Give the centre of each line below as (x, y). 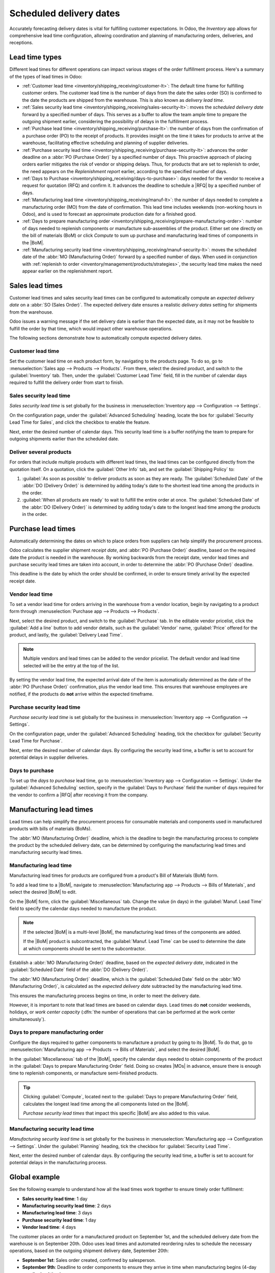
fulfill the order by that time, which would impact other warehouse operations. (91, 328)
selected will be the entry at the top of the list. (71, 666)
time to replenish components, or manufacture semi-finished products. (84, 1073)
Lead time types (36, 57)
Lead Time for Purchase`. (36, 741)
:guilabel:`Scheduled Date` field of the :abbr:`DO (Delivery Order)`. (79, 970)
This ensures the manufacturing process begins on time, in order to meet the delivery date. (105, 995)
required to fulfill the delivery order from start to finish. (67, 382)
